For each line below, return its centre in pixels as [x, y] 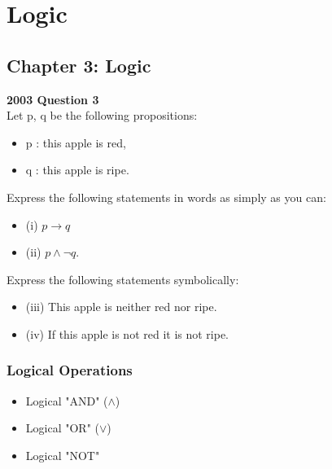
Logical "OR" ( [62, 428]
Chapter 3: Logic [79, 65]
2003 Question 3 [53, 99]
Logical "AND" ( [67, 400]
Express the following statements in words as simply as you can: [166, 197]
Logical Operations [70, 370]
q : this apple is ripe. [77, 170]
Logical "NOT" [63, 455]
